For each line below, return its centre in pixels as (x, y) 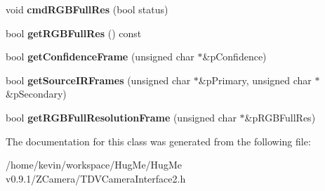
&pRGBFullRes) (280, 117)
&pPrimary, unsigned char (255, 80)
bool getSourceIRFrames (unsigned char (98, 80)
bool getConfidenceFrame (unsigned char (100, 57)
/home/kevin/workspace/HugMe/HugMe (94, 165)
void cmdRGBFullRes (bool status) (87, 9)
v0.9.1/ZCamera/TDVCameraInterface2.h (96, 178)
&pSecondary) (36, 94)
